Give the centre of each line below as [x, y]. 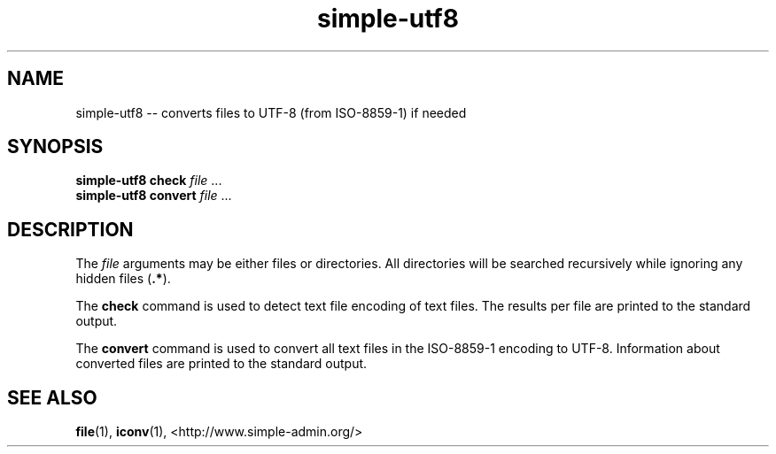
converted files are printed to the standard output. [221, 364]
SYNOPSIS [55, 147]
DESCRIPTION [70, 229]
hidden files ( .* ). [123, 279]
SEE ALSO [52, 397]
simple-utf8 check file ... [149, 181]
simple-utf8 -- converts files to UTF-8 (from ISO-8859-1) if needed [271, 112]
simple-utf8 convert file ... [154, 196]
